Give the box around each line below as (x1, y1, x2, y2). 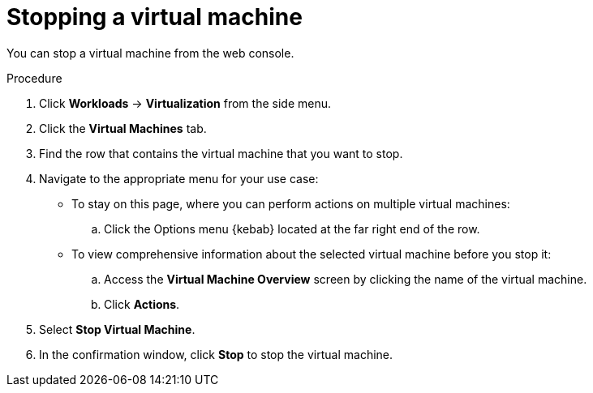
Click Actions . (104, 297, 180, 311)
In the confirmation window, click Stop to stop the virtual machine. (39, 347, 393, 361)
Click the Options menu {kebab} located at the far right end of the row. (104, 221, 480, 236)
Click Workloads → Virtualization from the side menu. (39, 96, 331, 110)
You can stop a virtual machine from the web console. (6, 45, 294, 60)
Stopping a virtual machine (6, 3, 303, 31)
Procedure (6, 70, 62, 85)
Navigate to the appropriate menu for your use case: (39, 171, 319, 186)
